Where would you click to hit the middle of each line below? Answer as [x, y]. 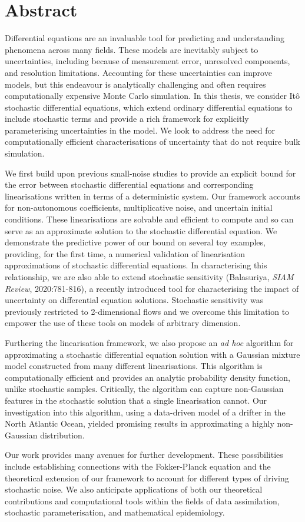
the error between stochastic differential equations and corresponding [129, 184]
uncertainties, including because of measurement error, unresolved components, [147, 61]
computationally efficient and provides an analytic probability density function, [147, 377]
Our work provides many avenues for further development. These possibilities [144, 455]
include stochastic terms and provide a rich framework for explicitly [127, 119]
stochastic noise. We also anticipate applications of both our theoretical [134, 489]
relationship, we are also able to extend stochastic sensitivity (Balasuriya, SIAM [149, 277]
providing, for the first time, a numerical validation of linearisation [125, 253]
